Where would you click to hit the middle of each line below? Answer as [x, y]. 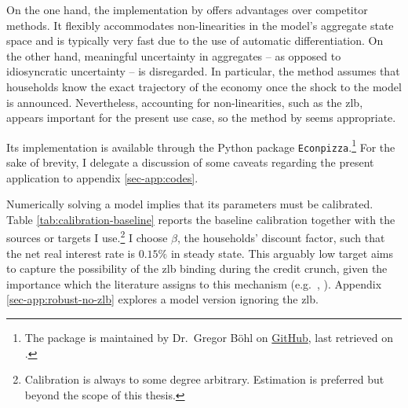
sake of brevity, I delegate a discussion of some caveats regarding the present [190, 162]
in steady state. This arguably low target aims [282, 253]
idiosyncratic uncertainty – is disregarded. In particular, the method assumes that [203, 71]
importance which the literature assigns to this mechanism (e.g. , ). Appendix [194, 283]
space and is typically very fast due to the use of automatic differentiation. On [195, 40]
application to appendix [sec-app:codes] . [102, 177]
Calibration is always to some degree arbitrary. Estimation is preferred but [204, 379]
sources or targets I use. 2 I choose [87, 237]
